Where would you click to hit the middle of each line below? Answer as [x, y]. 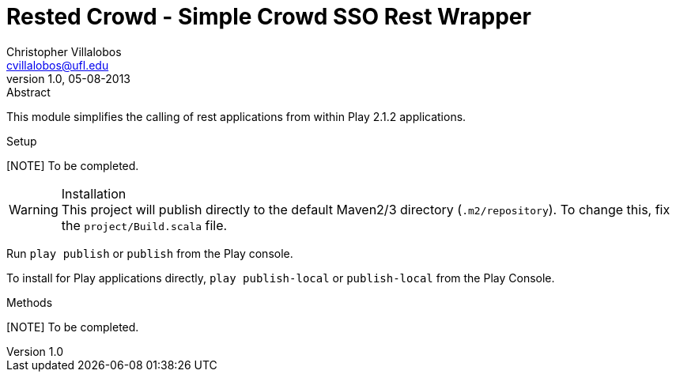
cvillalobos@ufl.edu [58, 65]
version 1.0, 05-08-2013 [68, 78]
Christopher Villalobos [64, 51]
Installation [94, 193]
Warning [34, 209]
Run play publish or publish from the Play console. [150, 253]
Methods [30, 302]
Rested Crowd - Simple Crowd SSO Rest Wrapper [269, 17]
